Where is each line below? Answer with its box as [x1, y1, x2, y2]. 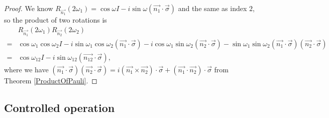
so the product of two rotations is [4, 15, 107, 25]
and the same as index [178, 3, 247, 13]
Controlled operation [4, 99, 115, 115]
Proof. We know [4, 3, 53, 13]
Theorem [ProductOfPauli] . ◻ [4, 75, 97, 85]
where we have [4, 64, 49, 74]
